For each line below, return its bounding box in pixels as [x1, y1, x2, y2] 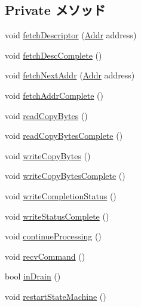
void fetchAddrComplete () [5, 89, 103, 101]
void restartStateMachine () [5, 290, 106, 302]
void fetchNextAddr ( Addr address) [5, 69, 135, 81]
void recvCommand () [5, 250, 85, 262]
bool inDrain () [5, 270, 61, 282]
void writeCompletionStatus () [5, 189, 117, 202]
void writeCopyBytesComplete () [5, 169, 125, 182]
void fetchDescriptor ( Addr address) [5, 29, 137, 41]
